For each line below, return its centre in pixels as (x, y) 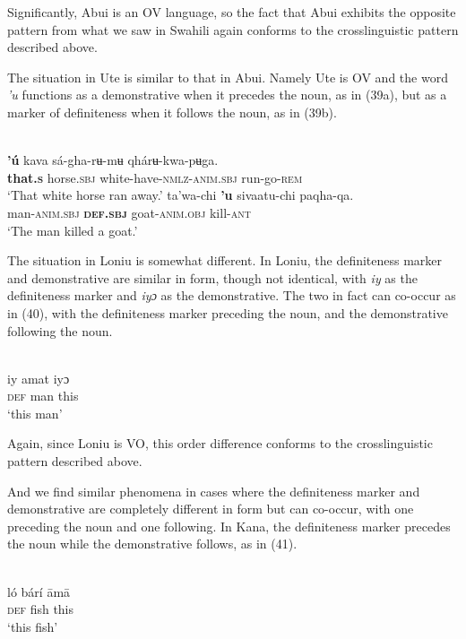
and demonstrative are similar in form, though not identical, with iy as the (212, 277)
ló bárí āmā (39, 591)
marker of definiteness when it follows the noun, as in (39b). (172, 112)
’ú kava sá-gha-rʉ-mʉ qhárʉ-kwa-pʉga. (113, 160)
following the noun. (60, 330)
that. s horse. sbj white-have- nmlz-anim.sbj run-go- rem (155, 177)
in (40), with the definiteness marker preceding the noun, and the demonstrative (228, 312)
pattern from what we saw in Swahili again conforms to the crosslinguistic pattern (233, 29)
